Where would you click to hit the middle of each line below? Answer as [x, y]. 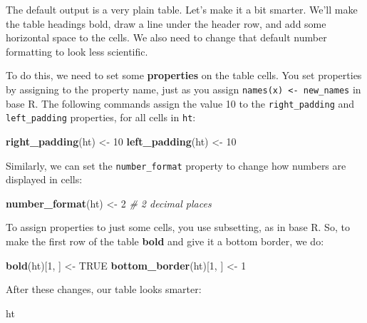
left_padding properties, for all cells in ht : [101, 117]
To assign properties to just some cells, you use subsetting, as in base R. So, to [178, 227]
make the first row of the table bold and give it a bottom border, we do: [165, 241]
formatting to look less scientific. [77, 51]
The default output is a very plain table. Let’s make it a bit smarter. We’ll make [182, 9]
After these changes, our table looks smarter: [104, 289]
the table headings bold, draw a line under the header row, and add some [166, 23]
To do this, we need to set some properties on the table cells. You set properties [184, 75]
